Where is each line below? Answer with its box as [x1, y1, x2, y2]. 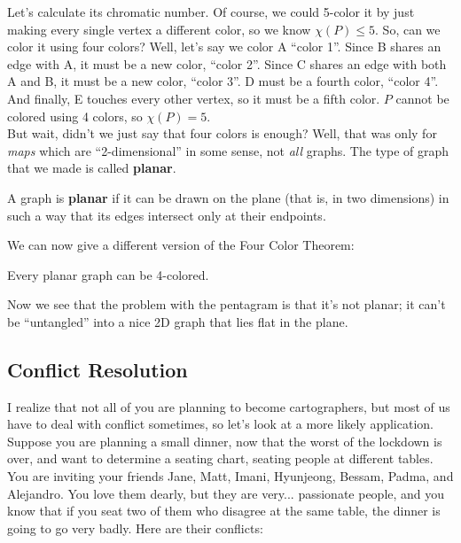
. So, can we [375, 19, 441, 38]
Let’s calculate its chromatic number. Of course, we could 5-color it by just [7, 3, 415, 20]
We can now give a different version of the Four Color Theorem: [7, 236, 355, 254]
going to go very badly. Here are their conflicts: [7, 518, 263, 537]
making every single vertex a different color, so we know [7, 19, 311, 38]
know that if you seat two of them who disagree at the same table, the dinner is [7, 501, 441, 520]
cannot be [395, 89, 449, 107]
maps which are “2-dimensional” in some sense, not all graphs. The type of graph [7, 141, 449, 159]
